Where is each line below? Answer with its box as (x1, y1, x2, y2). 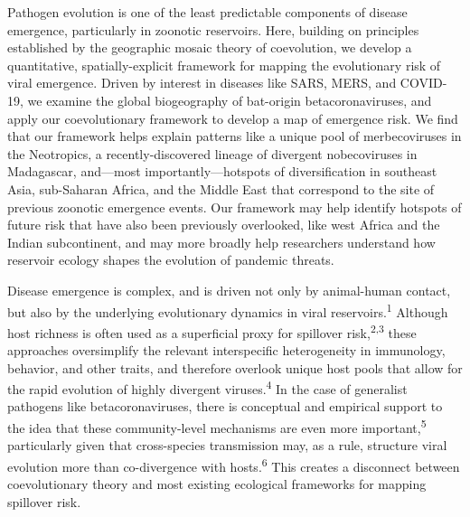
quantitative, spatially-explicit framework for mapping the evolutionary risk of (7, 55, 441, 74)
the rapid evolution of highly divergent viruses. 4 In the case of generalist (7, 377, 408, 398)
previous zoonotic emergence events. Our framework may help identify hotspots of (7, 197, 462, 216)
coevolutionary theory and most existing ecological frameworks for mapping (7, 475, 427, 493)
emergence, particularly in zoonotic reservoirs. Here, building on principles (7, 20, 419, 39)
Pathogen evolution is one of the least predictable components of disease (7, 3, 408, 21)
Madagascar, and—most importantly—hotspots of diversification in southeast (7, 162, 437, 181)
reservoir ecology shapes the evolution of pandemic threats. (7, 250, 334, 269)
